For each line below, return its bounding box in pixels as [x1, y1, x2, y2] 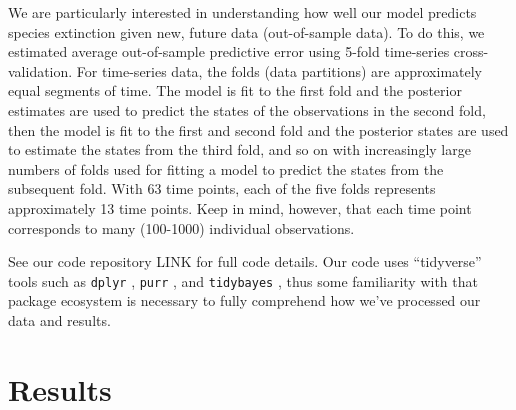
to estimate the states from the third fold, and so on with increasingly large [8, 139, 471, 160]
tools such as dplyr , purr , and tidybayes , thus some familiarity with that [8, 270, 478, 291]
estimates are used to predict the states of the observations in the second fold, [8, 99, 486, 120]
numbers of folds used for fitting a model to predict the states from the [8, 158, 444, 179]
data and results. [8, 309, 111, 330]
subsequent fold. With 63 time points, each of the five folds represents [8, 178, 436, 199]
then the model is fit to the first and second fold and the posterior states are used [8, 119, 509, 140]
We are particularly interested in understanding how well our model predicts [8, 2, 477, 22]
